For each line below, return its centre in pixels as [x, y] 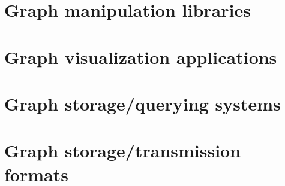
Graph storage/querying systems [142, 103]
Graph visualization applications [141, 57]
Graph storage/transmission [123, 150]
